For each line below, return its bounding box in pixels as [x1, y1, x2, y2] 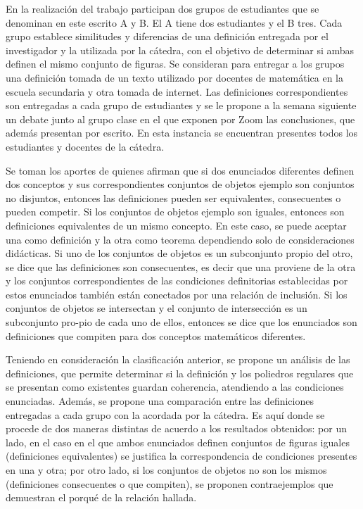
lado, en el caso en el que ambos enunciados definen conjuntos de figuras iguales [6, 434, 350, 449]
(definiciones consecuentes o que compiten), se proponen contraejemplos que [6, 476, 333, 491]
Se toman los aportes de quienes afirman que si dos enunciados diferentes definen [6, 163, 355, 177]
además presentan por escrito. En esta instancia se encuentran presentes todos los [6, 125, 358, 140]
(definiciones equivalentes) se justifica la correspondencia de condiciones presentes [6, 448, 357, 463]
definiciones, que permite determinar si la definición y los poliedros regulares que [6, 365, 354, 380]
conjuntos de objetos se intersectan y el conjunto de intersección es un [6, 301, 307, 315]
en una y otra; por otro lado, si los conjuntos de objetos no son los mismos [6, 463, 327, 477]
